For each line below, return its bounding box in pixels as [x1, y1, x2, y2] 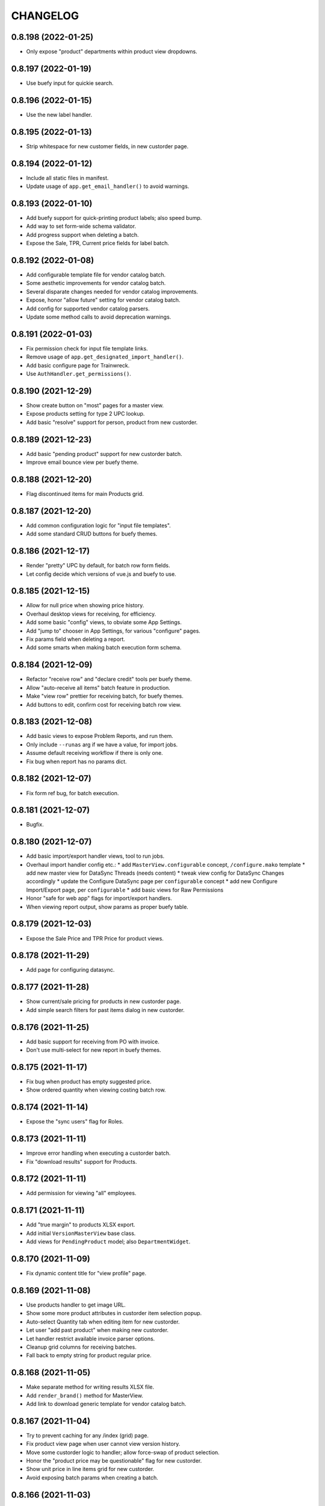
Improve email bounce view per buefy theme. [26, 458, 139, 466]
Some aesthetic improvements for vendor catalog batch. [26, 280, 166, 287]
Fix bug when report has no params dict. [26, 758, 127, 765]
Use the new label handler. [26, 111, 93, 118]
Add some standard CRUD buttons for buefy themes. [26, 530, 158, 537]
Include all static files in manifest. [26, 174, 109, 181]
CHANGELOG [11, 9, 79, 22]
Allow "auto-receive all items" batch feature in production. [26, 684, 171, 691]
